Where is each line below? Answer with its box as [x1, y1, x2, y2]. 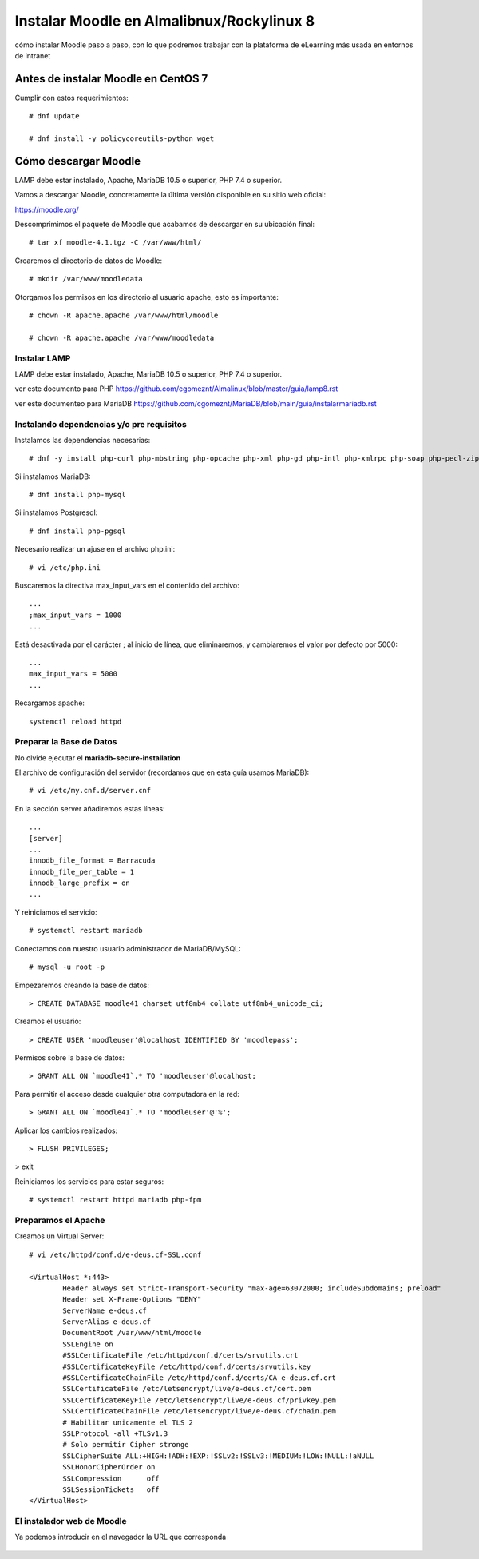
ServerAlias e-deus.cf [62, 1318, 152, 1326]
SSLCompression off [62, 1473, 160, 1483]
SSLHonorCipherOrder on [62, 1463, 156, 1472]
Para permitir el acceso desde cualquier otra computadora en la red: [14, 1089, 239, 1098]
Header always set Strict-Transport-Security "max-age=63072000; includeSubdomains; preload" [62, 1283, 442, 1293]
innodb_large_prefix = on [29, 879, 131, 887]
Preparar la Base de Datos [14, 736, 117, 748]
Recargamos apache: [14, 698, 85, 708]
